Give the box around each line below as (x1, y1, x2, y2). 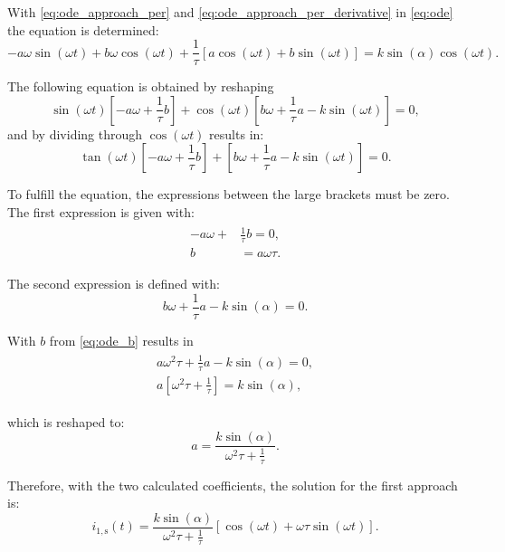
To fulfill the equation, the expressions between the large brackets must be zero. (7, 185, 450, 204)
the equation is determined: (7, 20, 159, 39)
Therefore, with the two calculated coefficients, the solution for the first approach (7, 475, 458, 494)
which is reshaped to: (7, 412, 125, 431)
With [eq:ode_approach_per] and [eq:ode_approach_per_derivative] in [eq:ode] (7, 3, 453, 21)
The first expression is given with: (7, 203, 195, 222)
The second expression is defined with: (7, 274, 220, 293)
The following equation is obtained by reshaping (7, 77, 274, 96)
